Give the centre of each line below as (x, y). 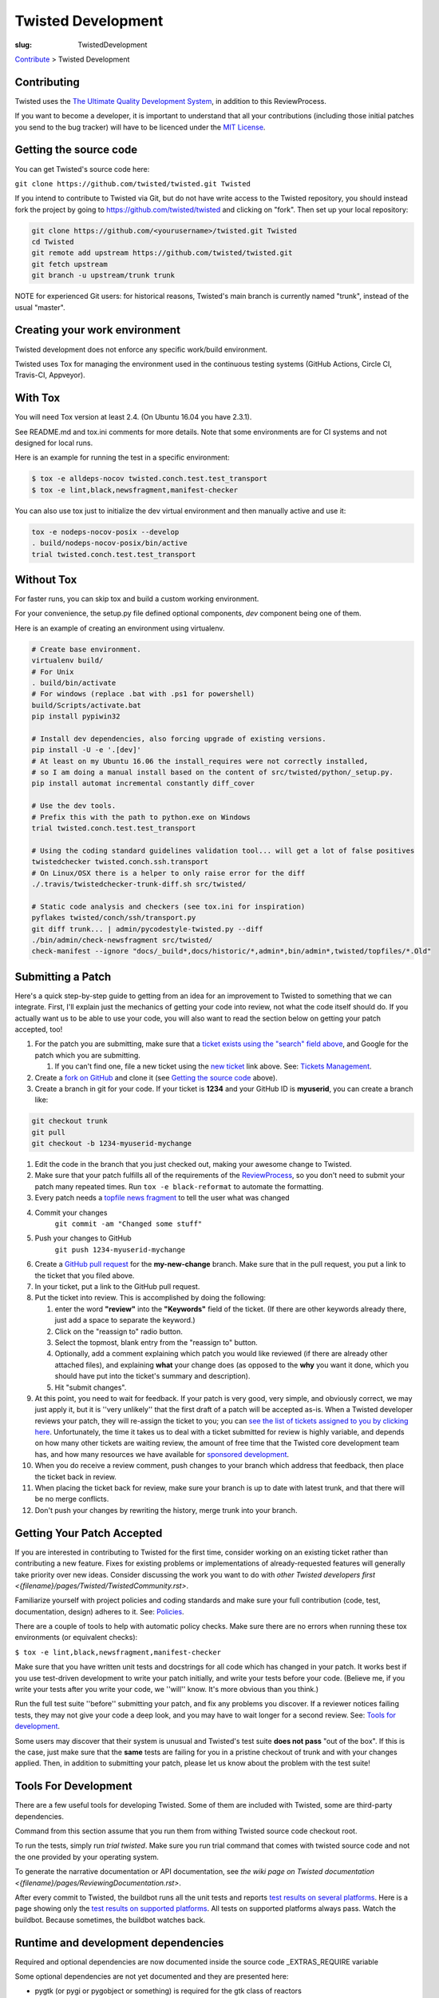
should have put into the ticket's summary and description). (152, 1376)
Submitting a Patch (63, 976)
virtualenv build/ (67, 661)
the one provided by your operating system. (87, 1857)
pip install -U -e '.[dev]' (86, 750)
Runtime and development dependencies (119, 1942)
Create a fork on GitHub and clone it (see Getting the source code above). (156, 1077)
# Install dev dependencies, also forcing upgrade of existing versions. (179, 738)
